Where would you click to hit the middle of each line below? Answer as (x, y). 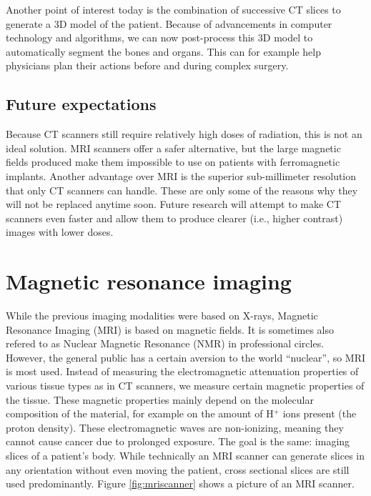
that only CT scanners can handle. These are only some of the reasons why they (182, 190)
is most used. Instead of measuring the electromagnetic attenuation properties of (182, 371)
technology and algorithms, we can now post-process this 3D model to (159, 38)
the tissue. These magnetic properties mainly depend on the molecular (160, 399)
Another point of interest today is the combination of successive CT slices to (173, 9)
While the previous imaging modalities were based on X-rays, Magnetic (162, 316)
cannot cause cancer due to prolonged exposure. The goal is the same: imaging (178, 441)
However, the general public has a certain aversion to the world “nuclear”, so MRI (186, 357)
